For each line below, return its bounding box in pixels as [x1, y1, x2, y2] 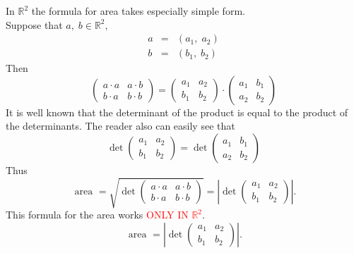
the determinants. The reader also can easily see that [6, 118, 235, 133]
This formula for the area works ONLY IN [6, 207, 189, 222]
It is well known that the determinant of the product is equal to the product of [6, 104, 348, 119]
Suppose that [6, 17, 63, 32]
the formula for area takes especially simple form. [31, 4, 245, 18]
